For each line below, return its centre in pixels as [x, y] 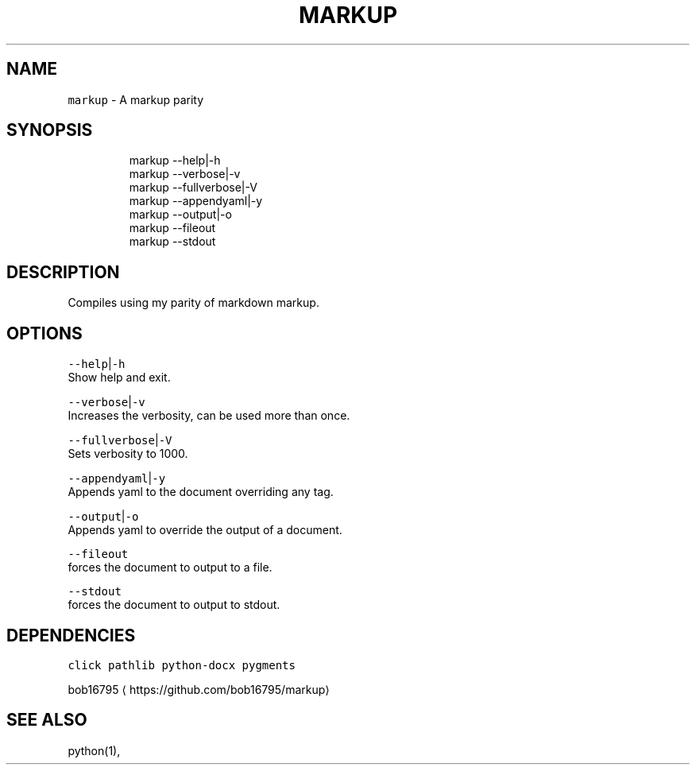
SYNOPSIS [50, 130]
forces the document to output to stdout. [174, 605]
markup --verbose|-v [185, 174]
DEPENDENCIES [71, 635]
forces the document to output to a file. [170, 568]
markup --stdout [172, 242]
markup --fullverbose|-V [193, 188]
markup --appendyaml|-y [196, 201]
